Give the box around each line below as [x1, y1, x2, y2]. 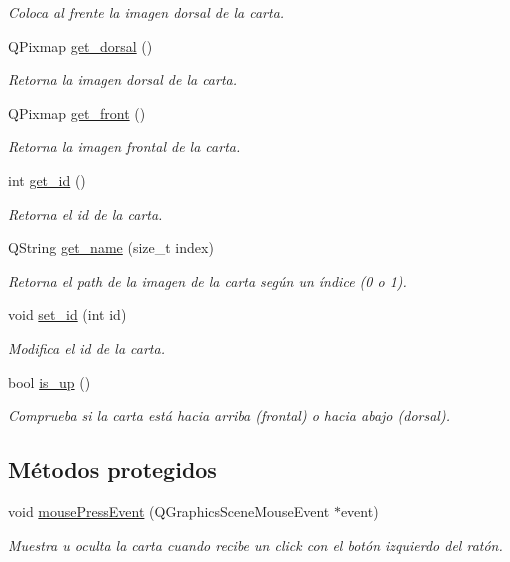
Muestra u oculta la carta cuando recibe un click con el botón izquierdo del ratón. [8, 534, 503, 555]
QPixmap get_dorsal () [8, 35, 153, 56]
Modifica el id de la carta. [8, 337, 165, 358]
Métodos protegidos [8, 454, 217, 485]
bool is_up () [8, 371, 91, 392]
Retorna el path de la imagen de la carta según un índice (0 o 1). [8, 270, 407, 291]
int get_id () [8, 169, 86, 190]
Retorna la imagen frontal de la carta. [8, 136, 241, 157]
